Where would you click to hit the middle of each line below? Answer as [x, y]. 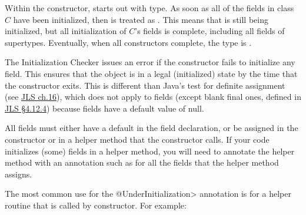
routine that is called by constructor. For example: [96, 205]
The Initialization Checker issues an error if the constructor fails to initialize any [150, 62]
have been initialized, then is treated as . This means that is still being [141, 19]
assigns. [19, 174]
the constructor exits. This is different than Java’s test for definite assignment [145, 85]
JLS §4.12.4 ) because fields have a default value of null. [104, 108]
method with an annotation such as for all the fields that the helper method [142, 162]
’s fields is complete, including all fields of [210, 31]
